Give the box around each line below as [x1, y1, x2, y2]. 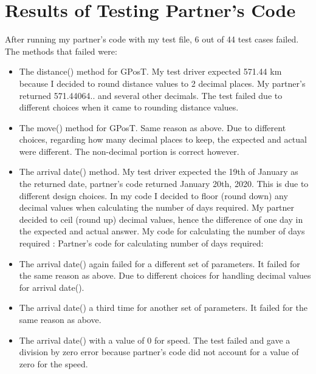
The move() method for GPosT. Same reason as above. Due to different [19, 121, 286, 134]
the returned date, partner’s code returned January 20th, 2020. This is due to [19, 177, 309, 190]
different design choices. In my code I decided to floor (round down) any [19, 189, 288, 202]
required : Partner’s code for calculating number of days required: [19, 237, 264, 250]
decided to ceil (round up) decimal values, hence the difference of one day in [19, 212, 303, 225]
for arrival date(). [19, 280, 84, 293]
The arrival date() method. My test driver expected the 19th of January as [19, 165, 298, 178]
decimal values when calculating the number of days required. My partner [19, 201, 295, 214]
